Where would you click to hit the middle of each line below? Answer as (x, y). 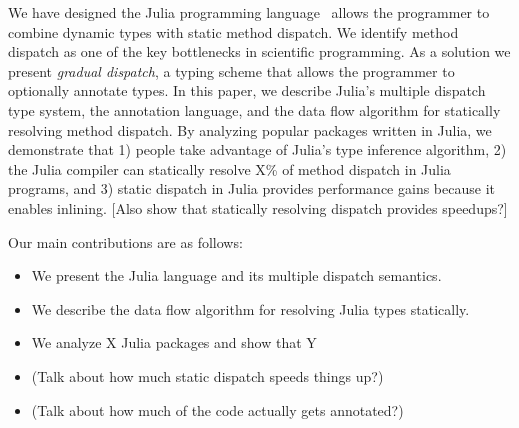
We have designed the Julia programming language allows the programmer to (249, 12)
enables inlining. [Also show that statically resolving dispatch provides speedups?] (258, 207)
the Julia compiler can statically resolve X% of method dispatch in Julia (229, 168)
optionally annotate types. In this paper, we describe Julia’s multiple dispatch (247, 90)
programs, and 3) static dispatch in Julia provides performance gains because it (251, 188)
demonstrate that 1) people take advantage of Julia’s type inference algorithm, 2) (257, 149)
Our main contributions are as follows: (125, 241)
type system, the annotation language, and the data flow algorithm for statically (254, 109)
